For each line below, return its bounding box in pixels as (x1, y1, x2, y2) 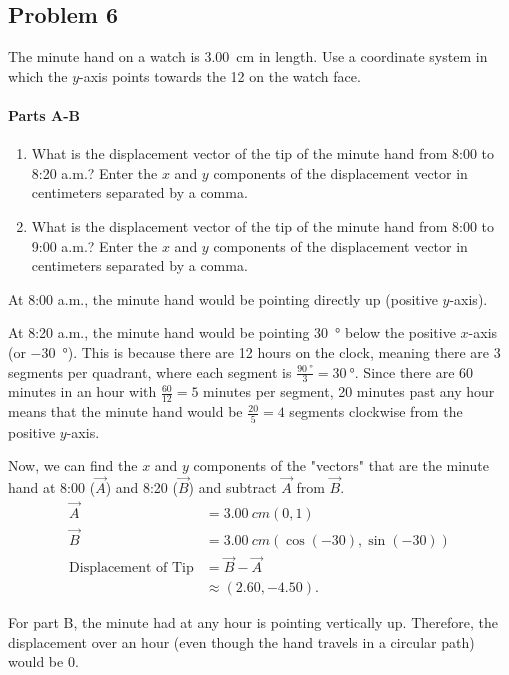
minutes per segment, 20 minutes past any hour (203, 381, 495, 402)
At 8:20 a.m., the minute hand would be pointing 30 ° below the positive (8, 322, 456, 343)
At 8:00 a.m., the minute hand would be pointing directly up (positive (8, 288, 438, 309)
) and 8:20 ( (105, 476, 178, 497)
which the (8, 65, 68, 86)
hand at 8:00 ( (8, 476, 96, 497)
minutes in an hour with (8, 381, 157, 402)
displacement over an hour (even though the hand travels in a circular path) (8, 631, 475, 652)
